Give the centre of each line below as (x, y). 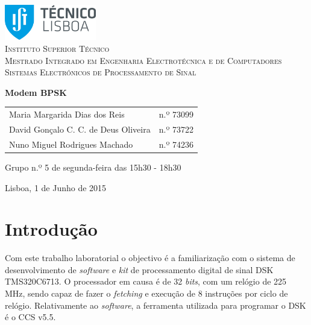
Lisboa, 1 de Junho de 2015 (56, 187)
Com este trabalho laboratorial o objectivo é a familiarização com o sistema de (150, 258)
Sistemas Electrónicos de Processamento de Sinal (101, 72)
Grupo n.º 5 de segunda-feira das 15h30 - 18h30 (93, 167)
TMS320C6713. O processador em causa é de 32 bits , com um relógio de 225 (146, 281)
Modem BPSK (36, 92)
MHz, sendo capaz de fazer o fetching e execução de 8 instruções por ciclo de (146, 293)
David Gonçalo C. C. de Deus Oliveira (80, 129)
